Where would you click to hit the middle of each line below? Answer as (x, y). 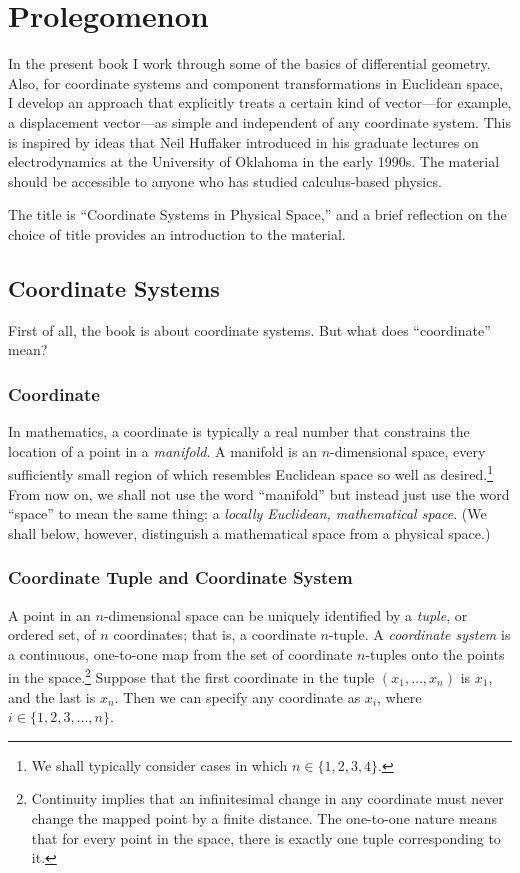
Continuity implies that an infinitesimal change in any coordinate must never (267, 798)
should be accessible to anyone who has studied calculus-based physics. (225, 180)
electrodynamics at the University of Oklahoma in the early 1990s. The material (254, 161)
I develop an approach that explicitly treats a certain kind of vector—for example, (260, 102)
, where (399, 696)
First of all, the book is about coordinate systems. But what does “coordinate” (249, 329)
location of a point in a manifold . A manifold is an (162, 450)
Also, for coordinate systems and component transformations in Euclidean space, (256, 82)
